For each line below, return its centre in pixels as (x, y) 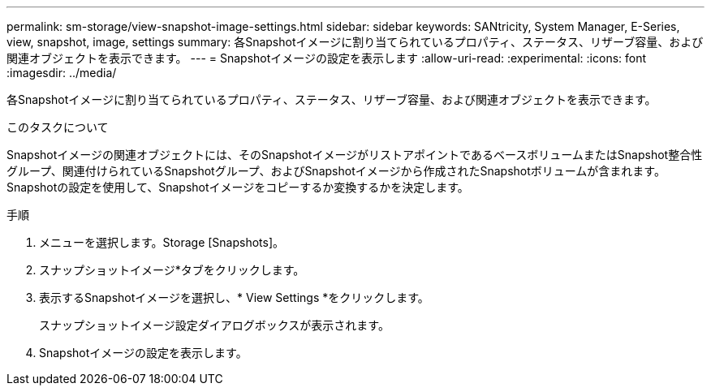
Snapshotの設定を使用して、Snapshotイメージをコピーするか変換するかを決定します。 (238, 187)
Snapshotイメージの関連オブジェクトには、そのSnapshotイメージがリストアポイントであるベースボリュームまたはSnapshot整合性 (355, 155)
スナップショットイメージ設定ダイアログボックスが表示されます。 (214, 325)
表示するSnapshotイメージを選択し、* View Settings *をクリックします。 (234, 297)
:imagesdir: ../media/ (62, 73)
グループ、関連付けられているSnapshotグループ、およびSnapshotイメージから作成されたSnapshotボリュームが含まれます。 (336, 171)
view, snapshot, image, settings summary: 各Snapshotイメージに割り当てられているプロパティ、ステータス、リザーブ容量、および (355, 42)
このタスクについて (58, 127)
